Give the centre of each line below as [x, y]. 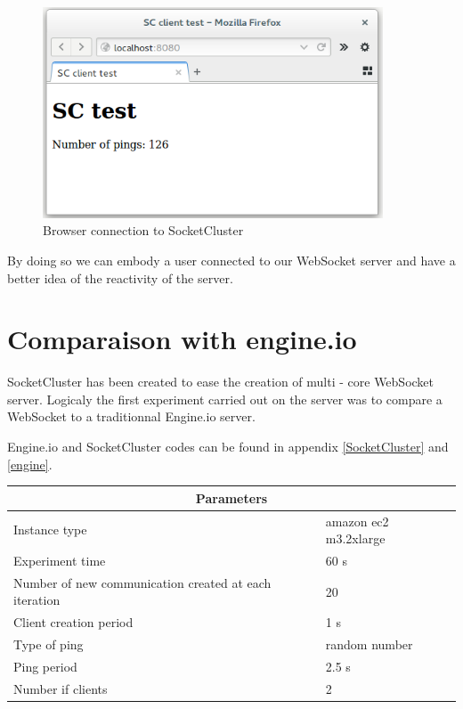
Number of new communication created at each [142, 582]
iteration [37, 600]
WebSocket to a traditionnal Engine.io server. [131, 416]
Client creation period [73, 622]
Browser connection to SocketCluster [143, 230]
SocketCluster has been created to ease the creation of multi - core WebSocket [221, 382]
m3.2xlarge [355, 538]
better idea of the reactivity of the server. [120, 277]
